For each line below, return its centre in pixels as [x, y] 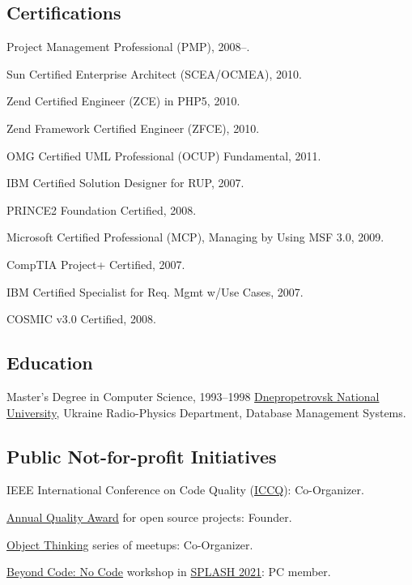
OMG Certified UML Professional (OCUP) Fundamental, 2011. [164, 155]
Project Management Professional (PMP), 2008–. [128, 47]
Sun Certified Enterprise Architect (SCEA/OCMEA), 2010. [154, 73]
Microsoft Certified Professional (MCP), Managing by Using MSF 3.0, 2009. [195, 237]
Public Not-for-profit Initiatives [142, 456]
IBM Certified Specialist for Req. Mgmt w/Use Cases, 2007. [155, 291]
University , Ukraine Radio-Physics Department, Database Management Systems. [206, 412]
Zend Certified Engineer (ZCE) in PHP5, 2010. [123, 101]
